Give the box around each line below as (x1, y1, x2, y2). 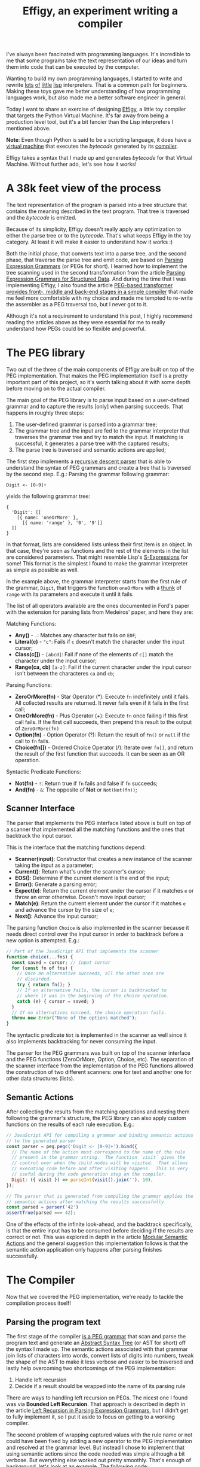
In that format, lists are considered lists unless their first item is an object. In (6, 541, 192, 548)
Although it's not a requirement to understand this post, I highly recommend (6, 312, 193, 319)
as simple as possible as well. (6, 567, 79, 574)
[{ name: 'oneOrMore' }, (17, 515, 79, 521)
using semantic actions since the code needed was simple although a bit (6, 1450, 185, 1457)
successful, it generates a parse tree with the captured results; (14, 440, 170, 447)
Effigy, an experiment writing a (23, 4, 178, 18)
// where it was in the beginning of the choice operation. (17, 993, 170, 999)
